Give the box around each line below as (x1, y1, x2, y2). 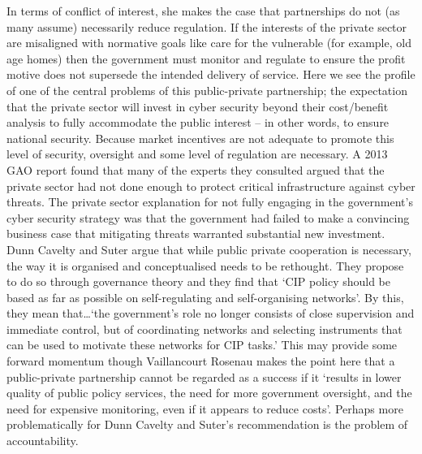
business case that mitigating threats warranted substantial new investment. (6, 225, 385, 242)
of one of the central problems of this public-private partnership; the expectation (6, 81, 407, 98)
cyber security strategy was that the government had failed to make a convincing (6, 209, 410, 226)
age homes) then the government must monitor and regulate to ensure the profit (6, 50, 406, 67)
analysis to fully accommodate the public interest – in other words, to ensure (6, 114, 390, 131)
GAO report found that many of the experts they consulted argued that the (6, 161, 385, 178)
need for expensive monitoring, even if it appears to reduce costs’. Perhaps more (6, 400, 403, 417)
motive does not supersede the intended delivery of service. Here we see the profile (6, 66, 416, 83)
